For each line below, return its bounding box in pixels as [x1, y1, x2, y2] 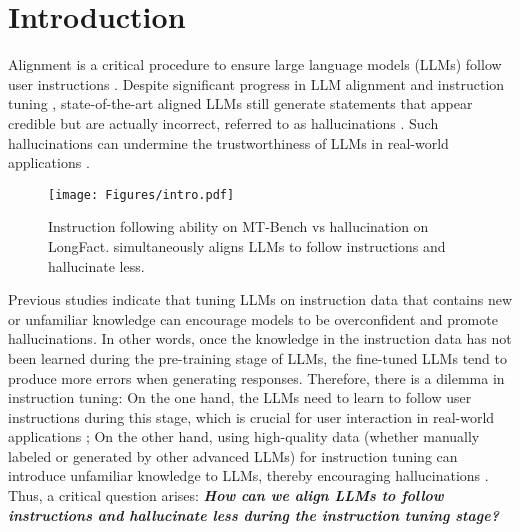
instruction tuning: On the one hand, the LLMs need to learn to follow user [8, 387, 472, 408]
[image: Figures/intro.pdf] [48, 187, 235, 202]
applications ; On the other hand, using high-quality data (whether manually [8, 426, 480, 447]
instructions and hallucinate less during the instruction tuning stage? [8, 504, 499, 525]
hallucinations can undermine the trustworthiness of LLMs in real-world [8, 132, 449, 153]
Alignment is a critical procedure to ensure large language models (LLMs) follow [8, 54, 502, 75]
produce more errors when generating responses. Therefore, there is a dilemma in [8, 367, 505, 388]
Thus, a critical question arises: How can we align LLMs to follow [8, 485, 444, 506]
